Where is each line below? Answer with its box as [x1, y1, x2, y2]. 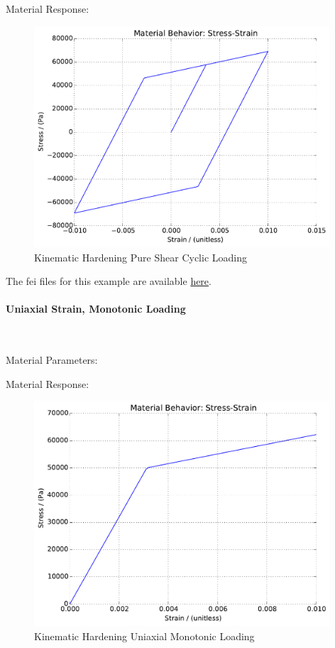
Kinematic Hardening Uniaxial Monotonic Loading [34, 629, 255, 644]
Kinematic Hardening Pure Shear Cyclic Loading [34, 249, 247, 264]
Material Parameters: [6, 352, 98, 367]
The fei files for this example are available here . [6, 274, 212, 288]
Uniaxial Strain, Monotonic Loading [6, 301, 186, 316]
